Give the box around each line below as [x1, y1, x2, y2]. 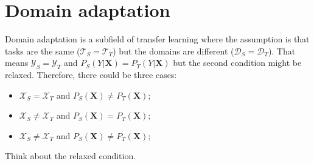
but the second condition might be [173, 56, 302, 69]
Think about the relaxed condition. [5, 149, 136, 162]
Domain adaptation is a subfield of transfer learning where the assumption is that [5, 33, 310, 45]
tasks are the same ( [5, 44, 80, 57]
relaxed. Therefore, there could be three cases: [5, 68, 177, 81]
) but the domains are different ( [113, 44, 234, 57]
